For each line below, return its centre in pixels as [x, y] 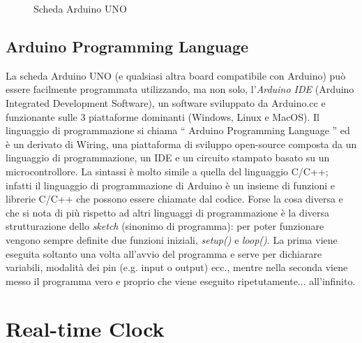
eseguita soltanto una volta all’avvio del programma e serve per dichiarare [164, 253]
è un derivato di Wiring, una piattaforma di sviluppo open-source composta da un [181, 144]
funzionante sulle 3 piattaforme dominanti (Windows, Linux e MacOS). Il [163, 116]
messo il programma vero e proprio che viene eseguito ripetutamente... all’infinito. [181, 280]
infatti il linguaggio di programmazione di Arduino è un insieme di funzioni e [170, 185]
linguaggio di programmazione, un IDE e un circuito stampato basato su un [168, 158]
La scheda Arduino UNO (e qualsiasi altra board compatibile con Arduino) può [176, 75]
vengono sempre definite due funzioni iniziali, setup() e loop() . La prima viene [172, 239]
